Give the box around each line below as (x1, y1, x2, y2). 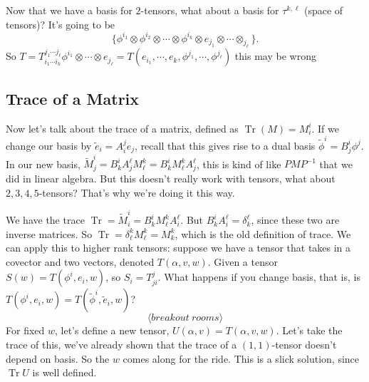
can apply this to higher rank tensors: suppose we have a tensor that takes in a (6, 240, 351, 255)
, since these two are (251, 212, 340, 227)
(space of (303, 3, 343, 17)
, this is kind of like (196, 156, 281, 171)
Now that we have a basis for (6, 3, 132, 17)
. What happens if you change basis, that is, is (157, 269, 360, 284)
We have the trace (6, 212, 85, 227)
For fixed (6, 323, 45, 338)
